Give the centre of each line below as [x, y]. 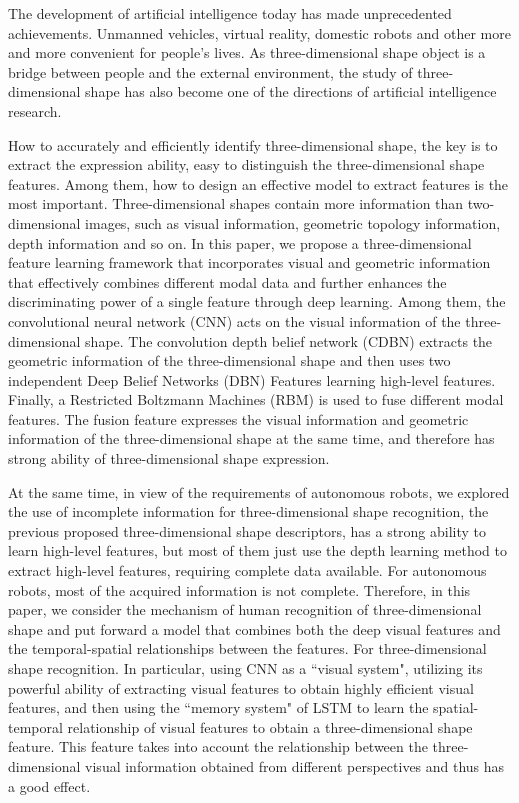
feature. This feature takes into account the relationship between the [218, 746]
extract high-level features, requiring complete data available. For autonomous [247, 570]
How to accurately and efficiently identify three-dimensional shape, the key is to [253, 144]
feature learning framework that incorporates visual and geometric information [249, 262]
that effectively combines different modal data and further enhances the [227, 281]
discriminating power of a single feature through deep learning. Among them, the [257, 301]
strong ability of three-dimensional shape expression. [169, 458]
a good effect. [49, 785]
